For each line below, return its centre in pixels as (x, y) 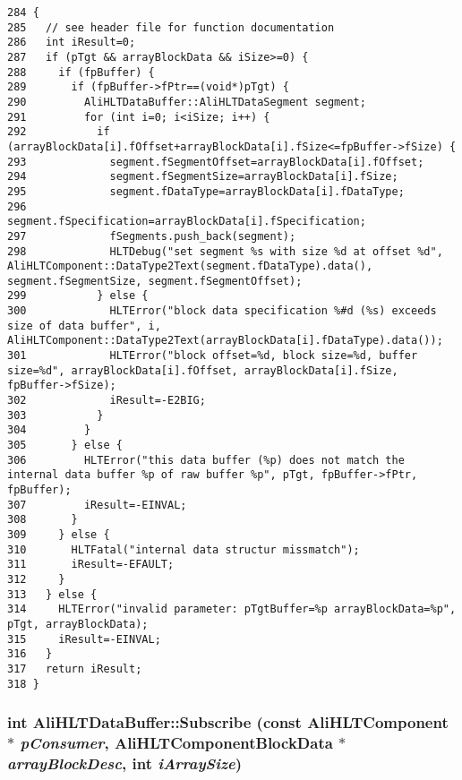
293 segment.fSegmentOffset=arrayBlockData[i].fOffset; (216, 162)
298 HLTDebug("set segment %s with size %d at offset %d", (225, 251)
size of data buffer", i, (84, 326)
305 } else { (65, 446)
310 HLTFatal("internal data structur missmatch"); (184, 549)
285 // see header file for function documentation (171, 27)
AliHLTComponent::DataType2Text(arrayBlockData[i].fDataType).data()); (225, 341)
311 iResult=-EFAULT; (91, 565)
